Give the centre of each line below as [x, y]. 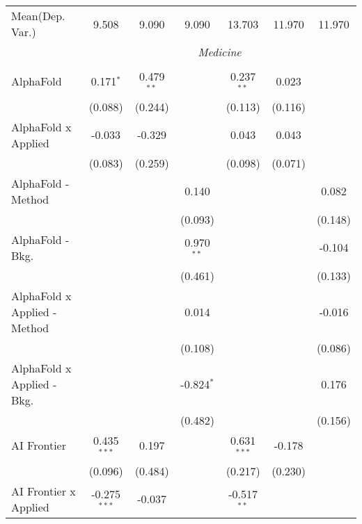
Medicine [220, 52]
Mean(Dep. [38, 16]
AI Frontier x [44, 491]
